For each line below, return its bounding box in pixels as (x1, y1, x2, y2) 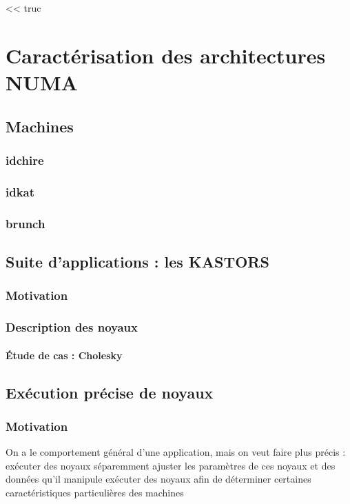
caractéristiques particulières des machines (6, 485, 184, 499)
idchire (6, 151, 44, 168)
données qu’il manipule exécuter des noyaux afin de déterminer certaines (6, 472, 311, 486)
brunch (6, 214, 45, 232)
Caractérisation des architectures (6, 41, 326, 69)
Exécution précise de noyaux (6, 381, 214, 403)
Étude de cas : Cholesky (6, 347, 123, 362)
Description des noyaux (6, 319, 138, 336)
